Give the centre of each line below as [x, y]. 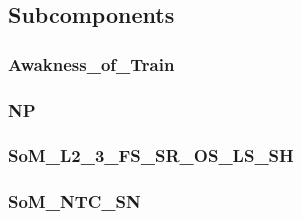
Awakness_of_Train [91, 63]
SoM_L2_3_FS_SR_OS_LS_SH [151, 155]
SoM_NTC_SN [74, 201]
